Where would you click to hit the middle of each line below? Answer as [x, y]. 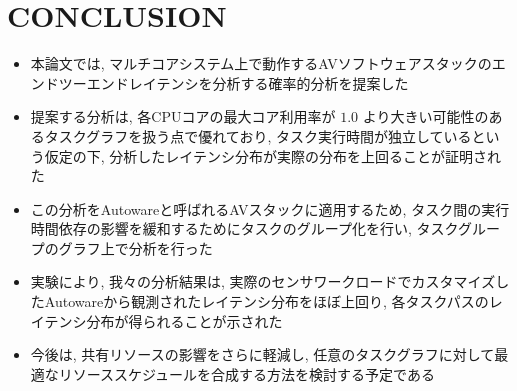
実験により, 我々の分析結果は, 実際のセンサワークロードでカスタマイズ [263, 281]
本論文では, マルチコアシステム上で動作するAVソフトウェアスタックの [261, 63]
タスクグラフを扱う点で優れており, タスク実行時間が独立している [258, 135]
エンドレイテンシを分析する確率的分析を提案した [247, 82]
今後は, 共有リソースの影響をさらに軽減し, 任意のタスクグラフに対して [262, 354]
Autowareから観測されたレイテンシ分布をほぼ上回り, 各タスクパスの [266, 301]
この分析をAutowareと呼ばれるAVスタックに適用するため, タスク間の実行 [270, 208]
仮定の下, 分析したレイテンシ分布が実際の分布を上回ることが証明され [273, 155]
